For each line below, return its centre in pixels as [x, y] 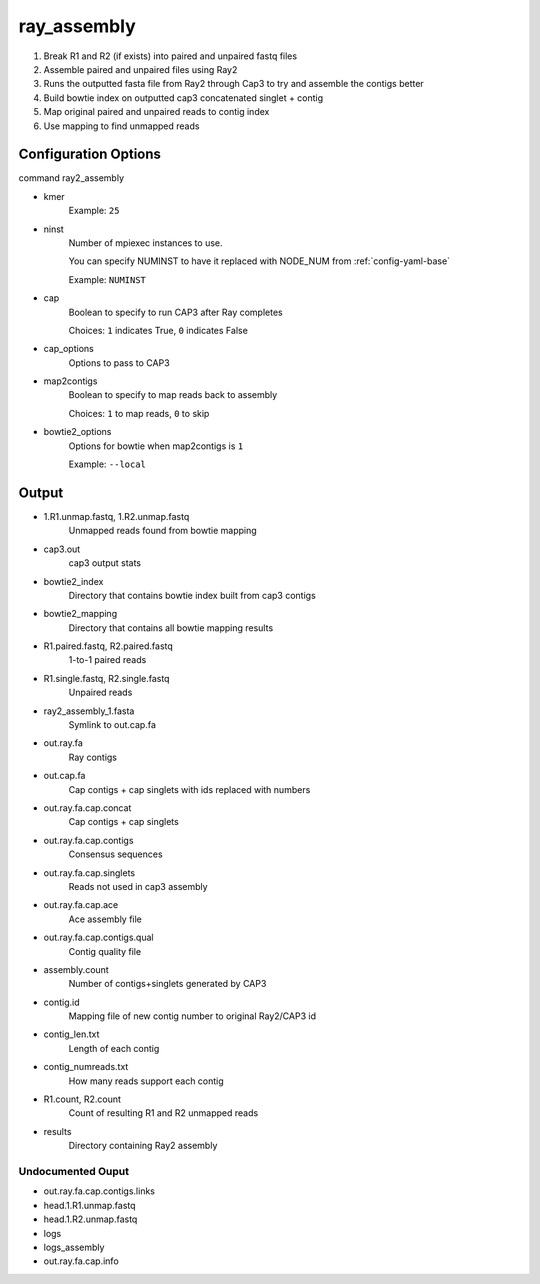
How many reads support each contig [146, 1081]
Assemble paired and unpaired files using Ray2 [140, 69]
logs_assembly [74, 1247]
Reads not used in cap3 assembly [138, 886]
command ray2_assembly [71, 178]
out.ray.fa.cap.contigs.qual [98, 937]
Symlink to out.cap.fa [112, 725]
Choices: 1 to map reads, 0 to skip [139, 413]
